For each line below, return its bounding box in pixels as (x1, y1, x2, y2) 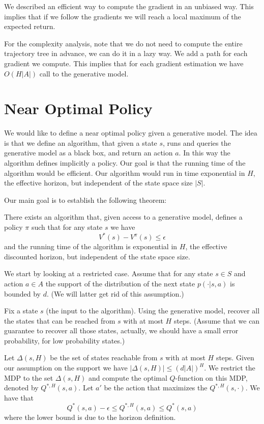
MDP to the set (4, 372, 53, 383)
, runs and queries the (163, 137, 231, 148)
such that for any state (31, 222, 103, 232)
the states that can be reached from (4, 315, 115, 326)
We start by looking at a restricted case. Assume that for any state (4, 268, 213, 279)
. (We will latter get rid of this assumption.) (46, 288, 184, 299)
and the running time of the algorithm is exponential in (4, 241, 178, 252)
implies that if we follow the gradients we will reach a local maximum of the (4, 11, 241, 21)
